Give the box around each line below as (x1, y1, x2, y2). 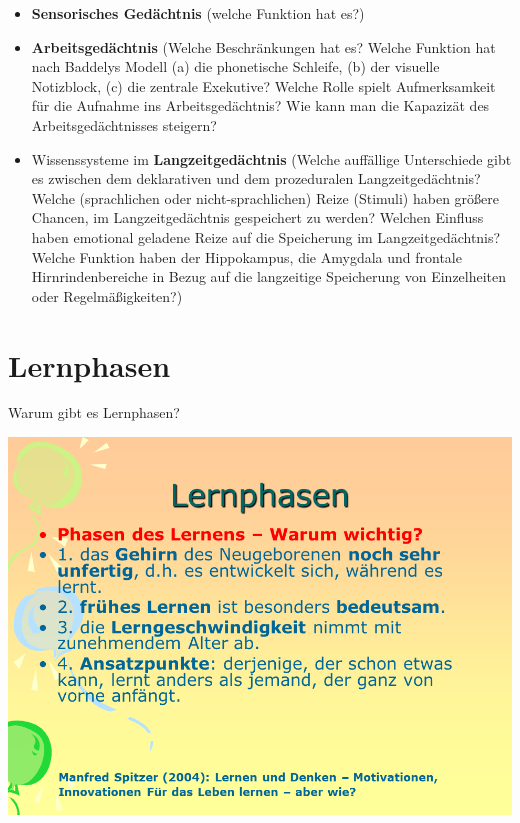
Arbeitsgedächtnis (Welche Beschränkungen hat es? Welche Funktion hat (31, 36, 496, 57)
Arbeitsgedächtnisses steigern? (31, 114, 217, 135)
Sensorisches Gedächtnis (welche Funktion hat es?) (31, 3, 365, 23)
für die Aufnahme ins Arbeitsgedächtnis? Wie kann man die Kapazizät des (31, 95, 490, 116)
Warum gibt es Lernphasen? (8, 402, 180, 423)
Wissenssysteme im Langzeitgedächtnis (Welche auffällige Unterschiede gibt (31, 148, 512, 169)
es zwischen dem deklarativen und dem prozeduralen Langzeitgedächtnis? (31, 168, 481, 189)
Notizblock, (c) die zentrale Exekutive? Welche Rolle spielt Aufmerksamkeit (31, 75, 496, 96)
